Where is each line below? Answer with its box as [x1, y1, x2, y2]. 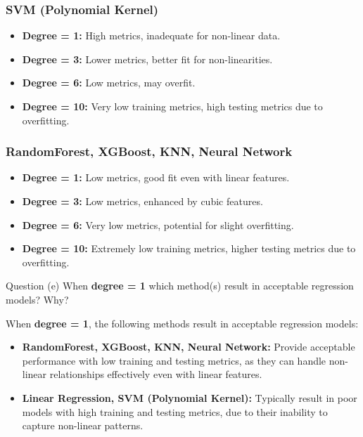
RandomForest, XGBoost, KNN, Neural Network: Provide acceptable [22, 339, 355, 354]
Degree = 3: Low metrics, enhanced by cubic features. [22, 194, 263, 208]
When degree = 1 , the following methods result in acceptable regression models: [6, 315, 359, 330]
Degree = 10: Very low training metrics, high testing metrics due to [22, 99, 323, 113]
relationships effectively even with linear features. [49, 367, 262, 381]
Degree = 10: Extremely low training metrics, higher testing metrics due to [22, 241, 356, 256]
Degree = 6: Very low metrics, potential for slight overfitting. [22, 217, 294, 232]
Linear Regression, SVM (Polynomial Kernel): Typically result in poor [22, 390, 357, 405]
